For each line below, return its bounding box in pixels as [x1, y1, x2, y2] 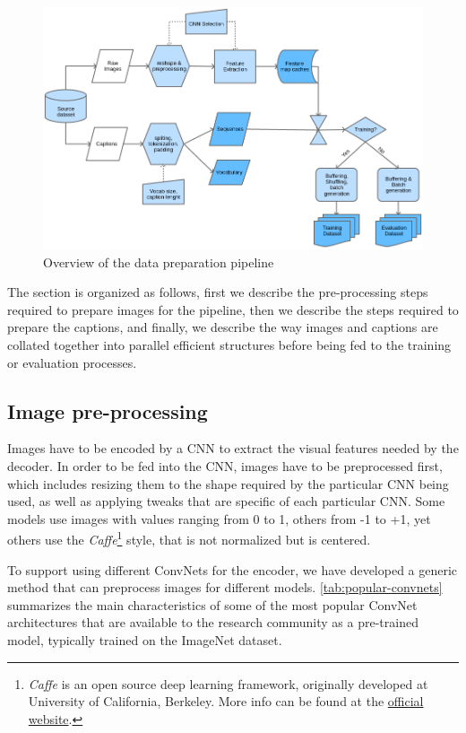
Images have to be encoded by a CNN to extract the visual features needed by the [7, 439, 459, 458]
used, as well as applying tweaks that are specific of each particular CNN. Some [7, 492, 445, 510]
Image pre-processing [7, 397, 208, 424]
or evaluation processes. [7, 353, 137, 371]
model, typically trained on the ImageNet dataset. [7, 631, 282, 650]
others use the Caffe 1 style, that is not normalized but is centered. [7, 528, 371, 549]
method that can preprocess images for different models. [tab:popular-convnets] [7, 578, 443, 597]
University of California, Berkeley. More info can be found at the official [28, 692, 424, 711]
